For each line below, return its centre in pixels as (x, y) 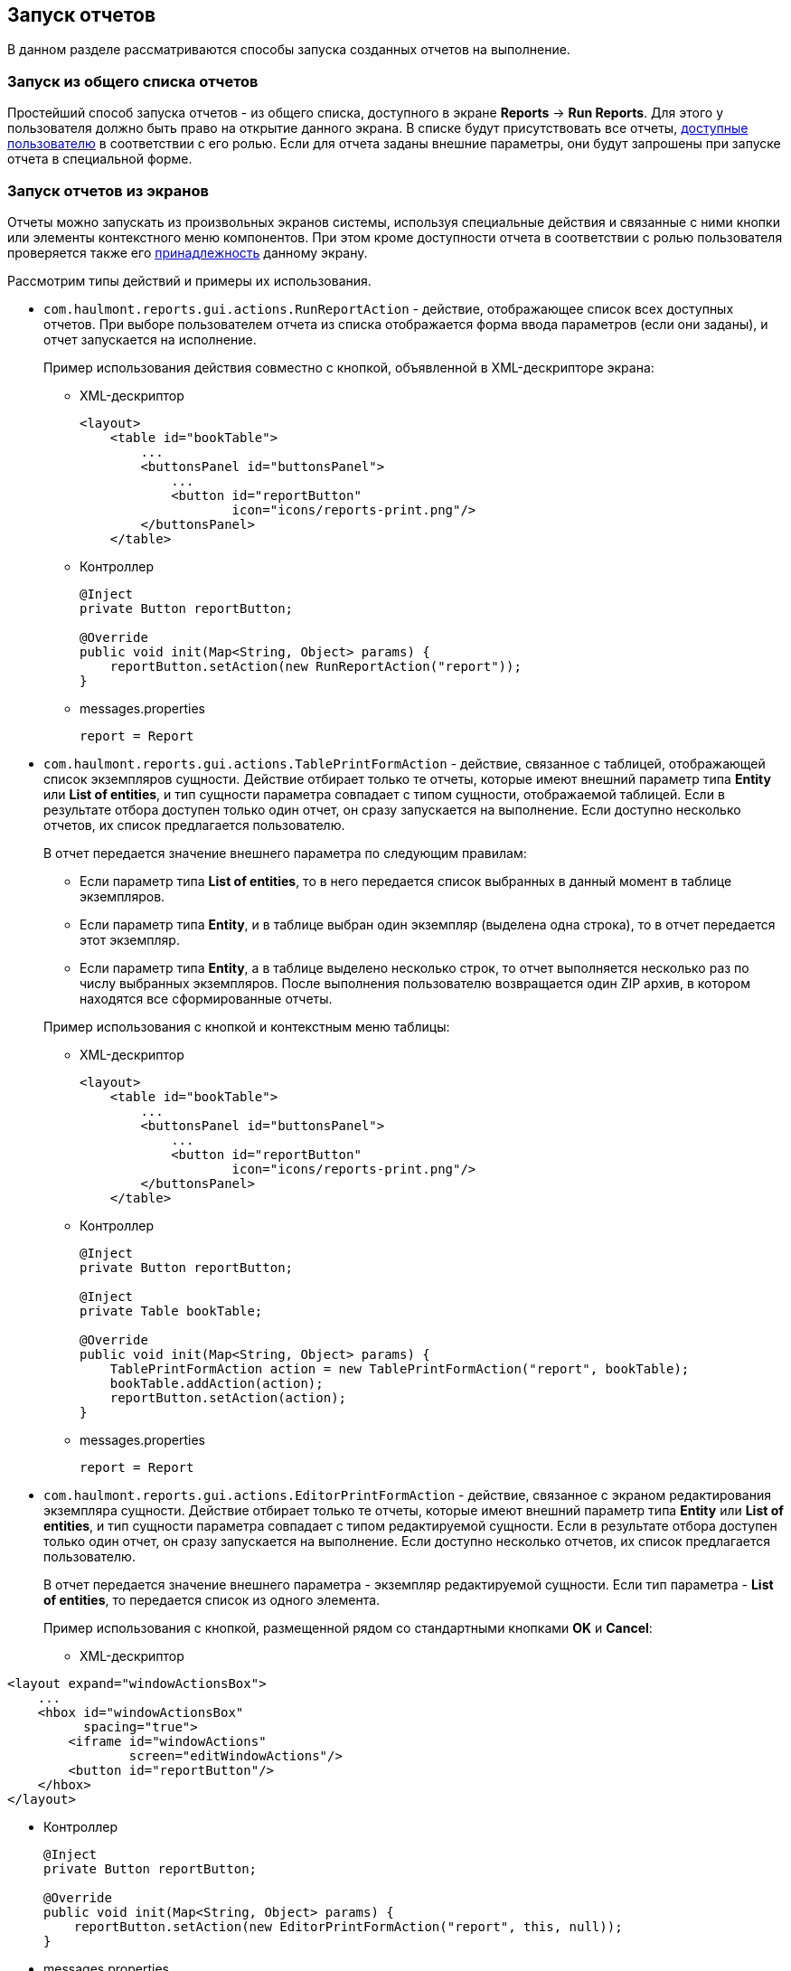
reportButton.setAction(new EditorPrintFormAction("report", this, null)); (348, 1926)
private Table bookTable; (171, 1311)
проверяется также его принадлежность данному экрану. (188, 252)
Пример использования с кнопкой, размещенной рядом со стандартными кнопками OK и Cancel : (348, 1627)
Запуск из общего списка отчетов (133, 81)
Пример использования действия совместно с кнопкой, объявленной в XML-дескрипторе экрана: (349, 367)
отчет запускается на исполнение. (150, 339)
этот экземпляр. (130, 939)
